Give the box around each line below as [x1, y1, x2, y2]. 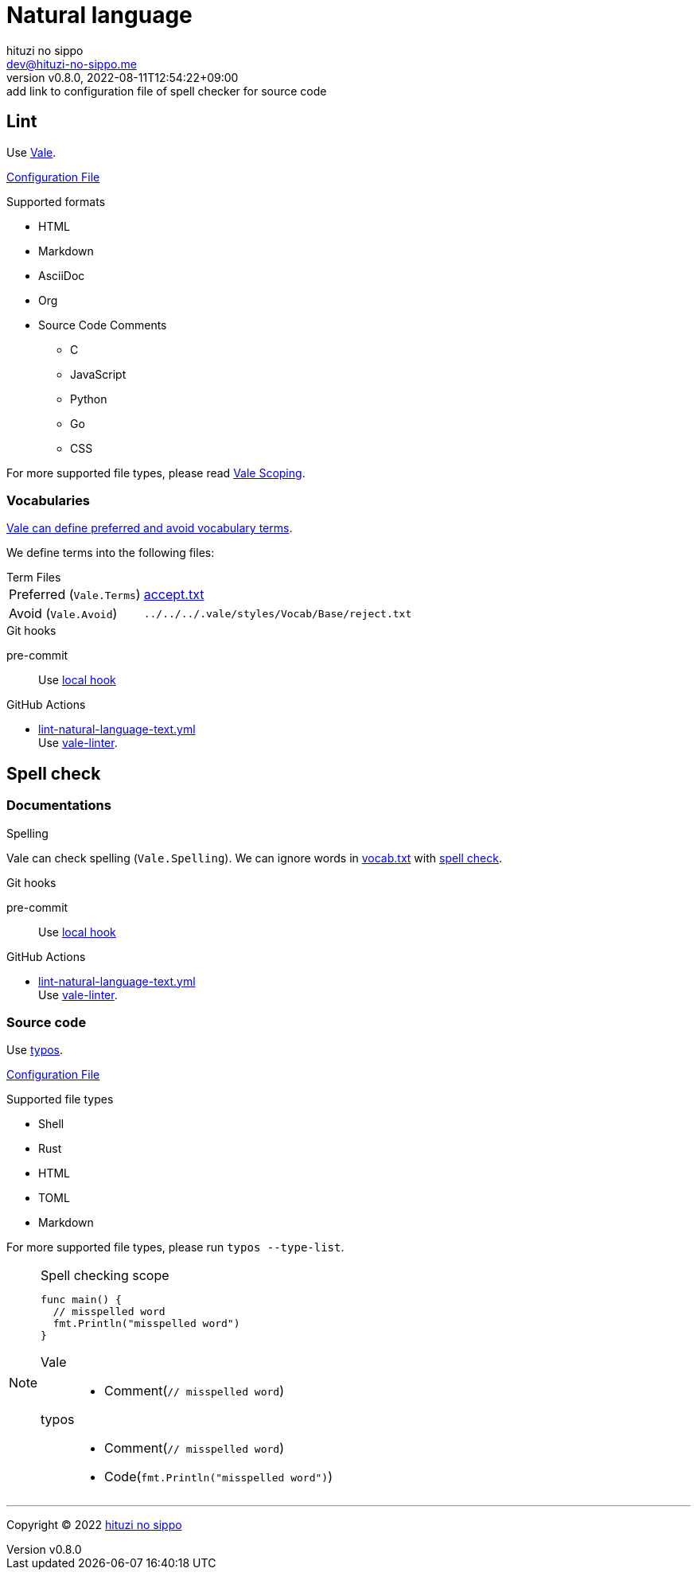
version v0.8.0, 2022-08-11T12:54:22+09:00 [6, 70, 239, 84]
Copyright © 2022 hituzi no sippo [6, 1518, 182, 1532]
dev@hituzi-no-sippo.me [6, 56, 137, 71]
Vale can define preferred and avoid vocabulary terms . [6, 521, 293, 535]
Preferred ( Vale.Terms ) [9, 586, 141, 603]
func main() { [41, 1294, 122, 1306]
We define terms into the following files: [6, 546, 215, 560]
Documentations [6, 797, 111, 814]
